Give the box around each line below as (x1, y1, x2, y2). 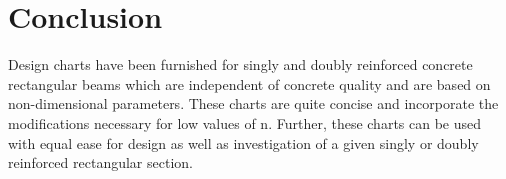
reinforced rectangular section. (8, 152, 193, 173)
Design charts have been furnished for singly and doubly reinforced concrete (8, 54, 473, 75)
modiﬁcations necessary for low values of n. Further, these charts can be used (8, 112, 482, 133)
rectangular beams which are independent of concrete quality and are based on (8, 73, 491, 94)
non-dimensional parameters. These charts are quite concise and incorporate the (8, 93, 499, 114)
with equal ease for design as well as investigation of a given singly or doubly (8, 132, 479, 153)
